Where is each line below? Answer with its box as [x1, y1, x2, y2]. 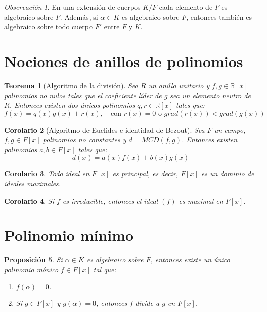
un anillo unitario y [148, 80, 210, 90]
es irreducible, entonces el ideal [62, 195, 158, 206]
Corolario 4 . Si [4, 195, 54, 206]
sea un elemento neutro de [170, 90, 251, 100]
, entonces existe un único [150, 254, 230, 265]
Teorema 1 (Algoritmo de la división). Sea [4, 80, 138, 90]
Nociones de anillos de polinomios [4, 50, 243, 71]
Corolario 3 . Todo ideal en [4, 168, 90, 179]
